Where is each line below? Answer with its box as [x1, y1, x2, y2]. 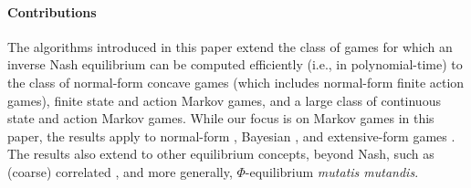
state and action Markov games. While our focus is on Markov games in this [7, 109, 434, 128]
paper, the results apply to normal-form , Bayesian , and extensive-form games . [7, 126, 455, 145]
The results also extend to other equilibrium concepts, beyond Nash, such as [7, 144, 434, 163]
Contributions [7, 2, 97, 21]
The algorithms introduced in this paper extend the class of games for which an [7, 37, 453, 56]
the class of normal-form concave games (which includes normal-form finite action [7, 72, 465, 91]
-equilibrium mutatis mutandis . [245, 162, 419, 181]
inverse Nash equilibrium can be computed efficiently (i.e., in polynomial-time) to [7, 55, 463, 74]
